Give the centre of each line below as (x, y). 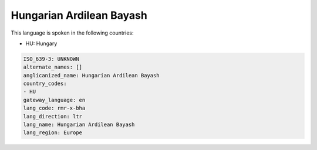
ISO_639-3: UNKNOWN (51, 59)
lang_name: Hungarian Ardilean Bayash (79, 125)
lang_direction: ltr (53, 116)
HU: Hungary (41, 43)
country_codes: (45, 84)
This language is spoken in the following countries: (72, 33)
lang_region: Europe (53, 133)
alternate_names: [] (53, 67)
